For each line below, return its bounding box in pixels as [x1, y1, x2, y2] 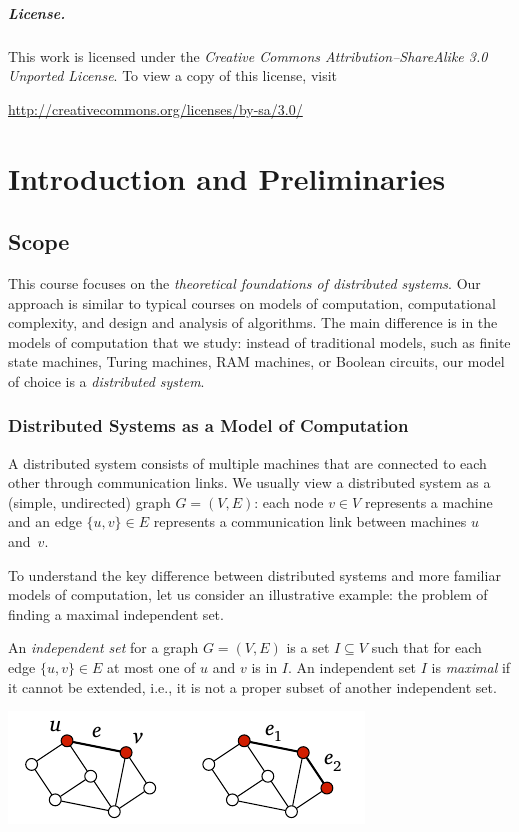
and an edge [8, 511, 82, 532]
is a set [286, 637, 330, 658]
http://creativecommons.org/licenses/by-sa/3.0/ [8, 98, 303, 119]
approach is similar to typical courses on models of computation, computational [8, 292, 496, 313]
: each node [254, 491, 324, 512]
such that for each [371, 637, 482, 658]
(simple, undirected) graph [8, 491, 171, 512]
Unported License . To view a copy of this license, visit [8, 65, 338, 86]
